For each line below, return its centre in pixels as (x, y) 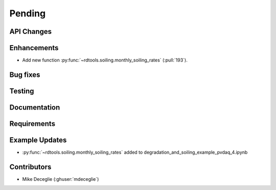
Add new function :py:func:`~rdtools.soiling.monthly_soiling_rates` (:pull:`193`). (105, 60)
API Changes (31, 31)
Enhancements (34, 48)
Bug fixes (25, 75)
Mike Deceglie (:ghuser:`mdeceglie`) (61, 179)
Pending (28, 13)
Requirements (32, 124)
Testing (22, 91)
